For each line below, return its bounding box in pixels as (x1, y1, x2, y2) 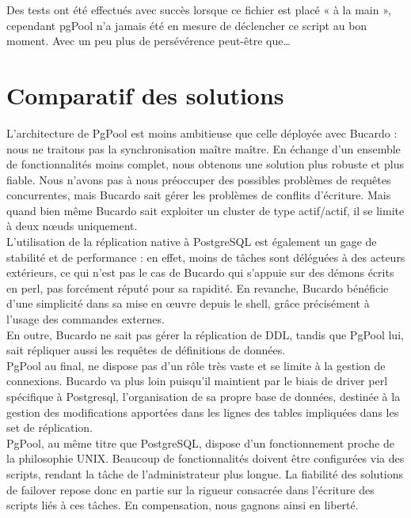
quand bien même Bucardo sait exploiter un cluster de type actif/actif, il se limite (6, 202, 405, 218)
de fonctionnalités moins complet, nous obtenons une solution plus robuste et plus (6, 156, 404, 172)
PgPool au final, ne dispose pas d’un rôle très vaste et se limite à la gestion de (6, 357, 386, 373)
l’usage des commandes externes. (6, 311, 165, 327)
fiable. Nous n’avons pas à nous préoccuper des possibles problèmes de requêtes (6, 171, 391, 187)
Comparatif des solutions (6, 78, 284, 111)
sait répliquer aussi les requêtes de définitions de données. (6, 342, 286, 358)
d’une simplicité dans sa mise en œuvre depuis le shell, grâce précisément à (6, 295, 370, 312)
